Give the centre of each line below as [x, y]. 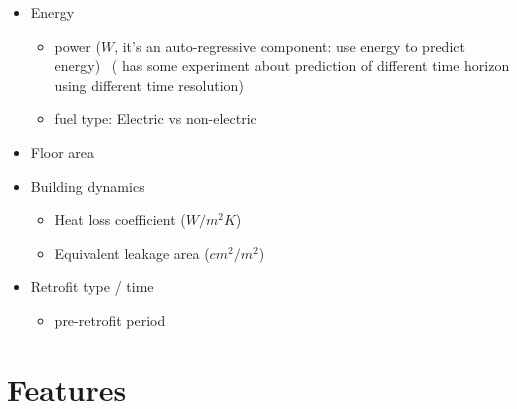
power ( [77, 45]
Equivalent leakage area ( [132, 252]
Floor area [62, 151]
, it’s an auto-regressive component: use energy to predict [289, 45]
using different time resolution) [149, 84]
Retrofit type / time [92, 286]
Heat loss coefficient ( [120, 219]
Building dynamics [87, 185]
